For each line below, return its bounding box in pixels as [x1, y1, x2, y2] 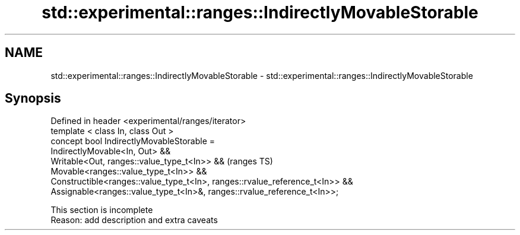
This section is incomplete [50, 205, 153, 215]
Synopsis [5, 91, 61, 106]
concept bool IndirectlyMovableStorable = [50, 136, 215, 147]
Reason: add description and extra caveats [50, 215, 218, 226]
